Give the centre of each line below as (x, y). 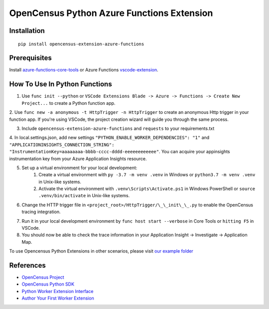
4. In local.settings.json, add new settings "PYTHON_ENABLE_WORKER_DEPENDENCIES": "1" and (109, 138)
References (27, 265)
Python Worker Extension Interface (58, 291)
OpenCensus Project (43, 278)
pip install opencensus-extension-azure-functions (81, 44)
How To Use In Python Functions (61, 84)
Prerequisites (30, 58)
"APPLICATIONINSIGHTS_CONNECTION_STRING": (62, 145)
